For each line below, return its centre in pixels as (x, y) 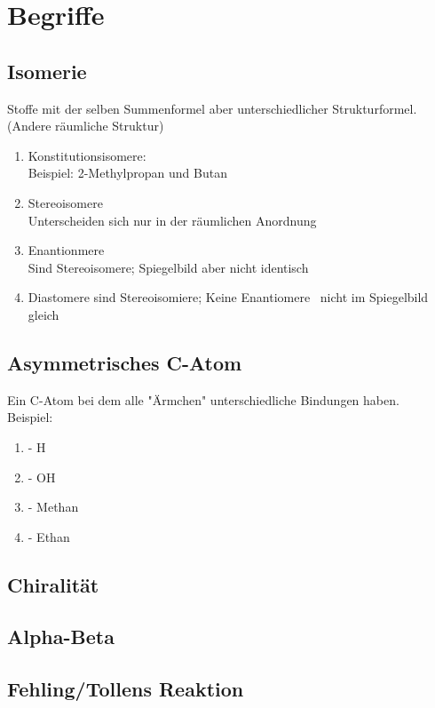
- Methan (53, 507)
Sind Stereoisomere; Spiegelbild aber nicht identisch (168, 267)
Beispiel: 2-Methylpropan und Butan (127, 173)
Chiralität (53, 584)
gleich (43, 314)
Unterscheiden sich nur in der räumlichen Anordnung (172, 220)
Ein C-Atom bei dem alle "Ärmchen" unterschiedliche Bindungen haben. (203, 399)
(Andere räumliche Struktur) (86, 126)
